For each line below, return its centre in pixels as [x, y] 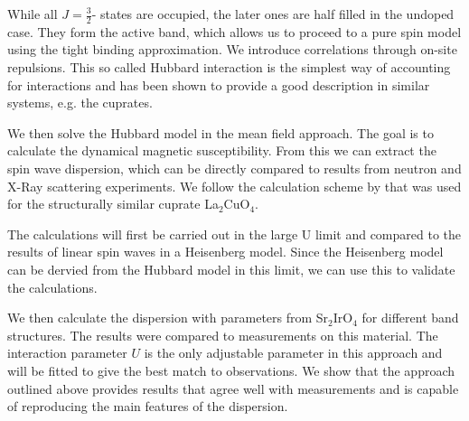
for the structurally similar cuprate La [113, 204]
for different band [410, 318]
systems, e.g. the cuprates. [80, 103]
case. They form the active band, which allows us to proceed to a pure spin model [234, 31]
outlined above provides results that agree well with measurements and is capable [233, 388]
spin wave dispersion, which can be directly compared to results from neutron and [234, 168]
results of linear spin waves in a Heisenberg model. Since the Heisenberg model [225, 252]
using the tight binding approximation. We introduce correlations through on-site [232, 49]
